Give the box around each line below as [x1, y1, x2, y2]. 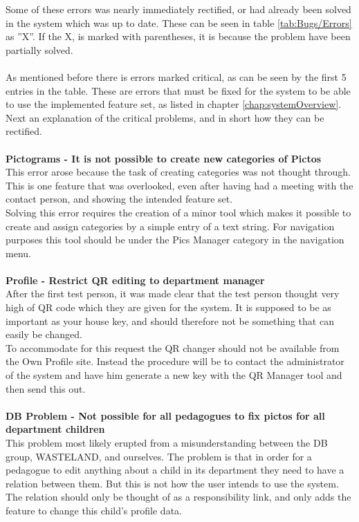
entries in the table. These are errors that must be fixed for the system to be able [6, 83, 351, 97]
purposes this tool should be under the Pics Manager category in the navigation [6, 232, 344, 247]
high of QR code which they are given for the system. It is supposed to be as [6, 300, 331, 315]
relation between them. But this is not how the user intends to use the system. [6, 476, 339, 490]
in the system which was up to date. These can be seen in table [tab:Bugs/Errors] [6, 15, 352, 30]
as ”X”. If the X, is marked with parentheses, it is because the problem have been [6, 29, 351, 44]
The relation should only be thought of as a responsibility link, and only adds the [6, 490, 351, 504]
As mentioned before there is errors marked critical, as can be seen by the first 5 [6, 69, 347, 84]
